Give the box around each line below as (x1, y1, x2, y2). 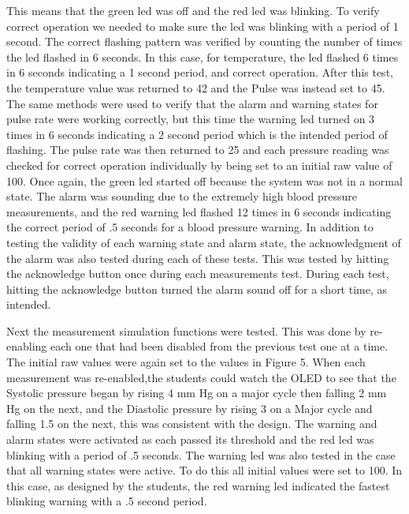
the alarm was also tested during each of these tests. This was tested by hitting (6, 249, 389, 266)
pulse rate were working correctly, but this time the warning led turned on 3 (6, 111, 375, 127)
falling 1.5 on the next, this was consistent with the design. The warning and (6, 415, 377, 432)
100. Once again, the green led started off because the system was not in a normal (6, 172, 403, 189)
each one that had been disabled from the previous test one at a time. (50, 338, 389, 355)
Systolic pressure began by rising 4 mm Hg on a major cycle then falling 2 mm (6, 385, 387, 401)
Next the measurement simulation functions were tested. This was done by (6, 322, 366, 339)
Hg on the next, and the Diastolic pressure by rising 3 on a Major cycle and (6, 400, 373, 416)
